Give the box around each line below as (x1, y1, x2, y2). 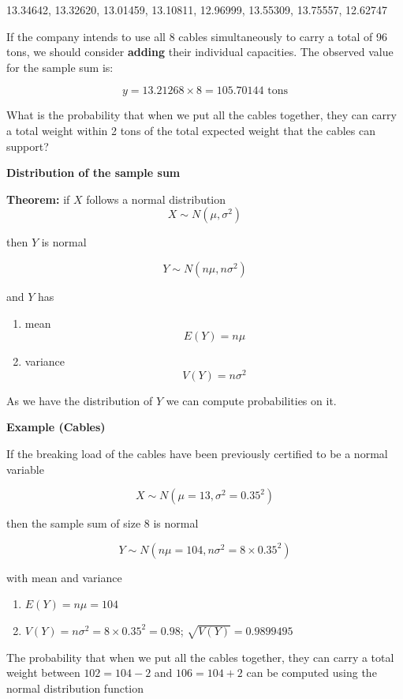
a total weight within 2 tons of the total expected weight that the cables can (6, 122, 375, 138)
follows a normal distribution (86, 190, 226, 207)
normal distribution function (6, 679, 144, 696)
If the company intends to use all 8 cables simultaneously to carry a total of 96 (6, 28, 388, 44)
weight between (6, 664, 80, 681)
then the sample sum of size (6, 515, 141, 532)
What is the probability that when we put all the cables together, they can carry (6, 107, 397, 123)
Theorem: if (6, 190, 70, 207)
